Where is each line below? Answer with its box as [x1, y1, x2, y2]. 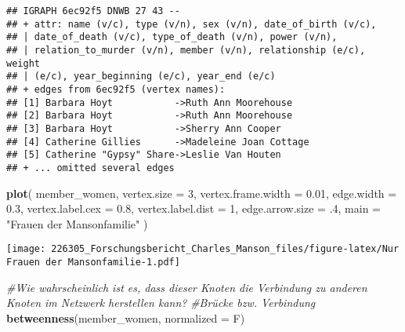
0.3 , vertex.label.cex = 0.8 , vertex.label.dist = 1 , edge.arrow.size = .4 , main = [6, 200, 381, 217]
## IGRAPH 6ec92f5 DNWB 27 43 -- [6, 5, 180, 16]
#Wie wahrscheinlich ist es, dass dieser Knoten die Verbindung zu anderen [6, 279, 367, 295]
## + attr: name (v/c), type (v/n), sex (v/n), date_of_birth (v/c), [6, 18, 377, 30]
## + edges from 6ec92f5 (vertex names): [6, 83, 226, 95]
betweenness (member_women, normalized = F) [6, 309, 245, 326]
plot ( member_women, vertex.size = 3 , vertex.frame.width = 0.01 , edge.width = [6, 184, 397, 201]
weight [6, 57, 40, 69]
